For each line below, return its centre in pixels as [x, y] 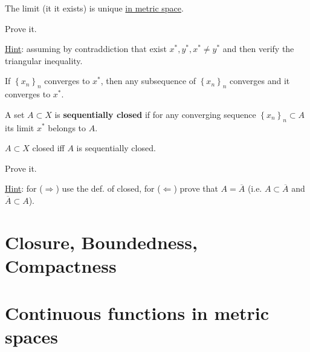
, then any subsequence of [148, 81]
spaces [32, 337]
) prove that [196, 188]
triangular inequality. [44, 60]
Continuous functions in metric [137, 313]
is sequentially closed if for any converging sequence [155, 114]
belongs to [67, 127]
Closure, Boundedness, [101, 242]
